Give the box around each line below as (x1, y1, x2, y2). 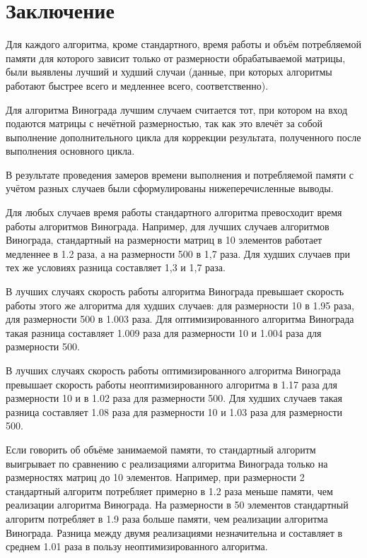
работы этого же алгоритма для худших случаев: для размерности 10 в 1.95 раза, (6, 297, 354, 312)
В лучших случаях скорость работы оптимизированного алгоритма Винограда (6, 363, 341, 377)
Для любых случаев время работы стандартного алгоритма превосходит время (6, 205, 342, 220)
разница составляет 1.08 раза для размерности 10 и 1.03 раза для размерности (6, 404, 343, 419)
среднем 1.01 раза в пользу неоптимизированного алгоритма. (6, 539, 268, 554)
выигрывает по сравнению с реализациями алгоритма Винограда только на (6, 456, 328, 470)
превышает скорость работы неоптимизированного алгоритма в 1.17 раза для (6, 376, 337, 391)
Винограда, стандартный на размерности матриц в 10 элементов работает (6, 232, 322, 247)
